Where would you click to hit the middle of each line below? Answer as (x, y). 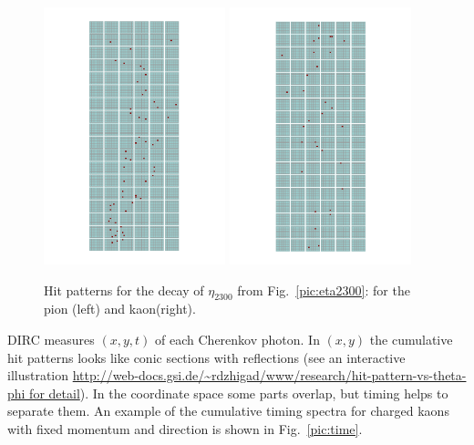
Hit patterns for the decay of (124, 290)
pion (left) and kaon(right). (120, 309)
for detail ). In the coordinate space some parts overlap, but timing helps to (239, 393)
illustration (38, 375)
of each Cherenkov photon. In (237, 339)
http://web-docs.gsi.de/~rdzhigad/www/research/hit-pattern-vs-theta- (269, 375)
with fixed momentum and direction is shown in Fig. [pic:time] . (185, 428)
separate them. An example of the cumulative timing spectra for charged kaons (228, 411)
